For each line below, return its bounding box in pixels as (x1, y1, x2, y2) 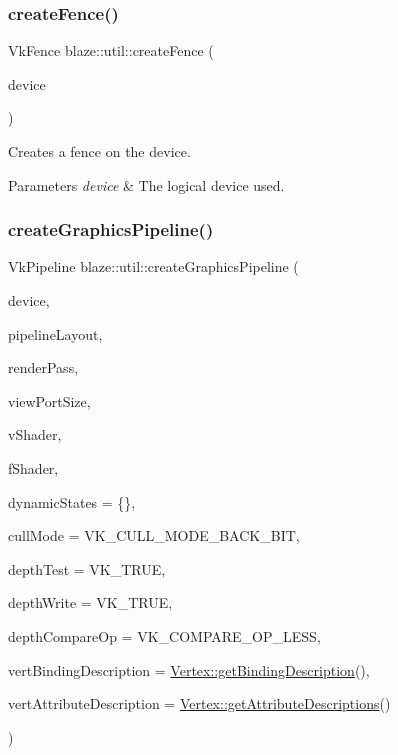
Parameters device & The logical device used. (8, 174, 285, 195)
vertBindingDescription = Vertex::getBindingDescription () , (8, 659, 370, 680)
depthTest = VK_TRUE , (8, 558, 166, 579)
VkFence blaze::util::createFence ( (8, 40, 214, 61)
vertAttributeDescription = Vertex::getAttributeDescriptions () (8, 693, 391, 714)
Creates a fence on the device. (8, 141, 191, 161)
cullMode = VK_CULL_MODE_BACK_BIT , (8, 525, 300, 546)
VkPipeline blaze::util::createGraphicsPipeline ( (8, 256, 299, 277)
